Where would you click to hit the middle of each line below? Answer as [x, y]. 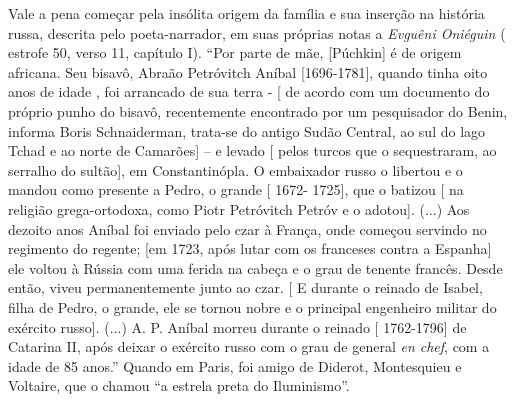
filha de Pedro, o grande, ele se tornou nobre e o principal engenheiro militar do [252, 306]
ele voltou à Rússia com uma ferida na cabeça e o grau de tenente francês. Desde [255, 267]
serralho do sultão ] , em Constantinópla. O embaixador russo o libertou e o [235, 169]
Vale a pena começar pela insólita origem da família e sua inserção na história [246, 13]
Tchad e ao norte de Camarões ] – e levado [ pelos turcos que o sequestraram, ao [252, 150]
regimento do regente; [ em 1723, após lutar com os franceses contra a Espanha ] [250, 248]
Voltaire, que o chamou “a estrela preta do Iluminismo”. [179, 385]
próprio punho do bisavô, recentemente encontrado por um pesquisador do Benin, [258, 110]
